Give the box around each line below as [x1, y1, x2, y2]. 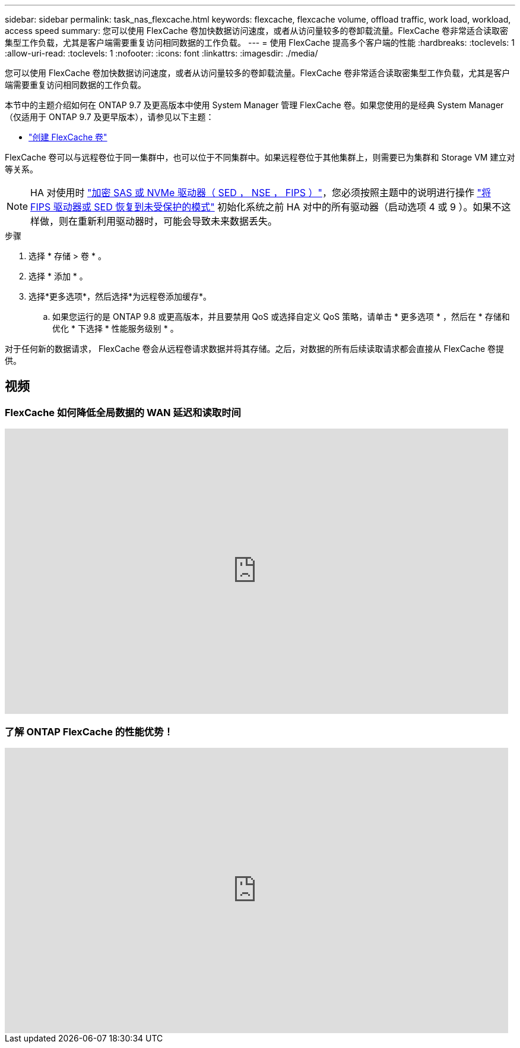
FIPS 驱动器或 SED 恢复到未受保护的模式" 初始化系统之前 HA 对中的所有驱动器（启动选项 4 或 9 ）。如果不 [30, 201, 502, 213]
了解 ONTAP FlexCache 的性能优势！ [5, 725, 173, 738]
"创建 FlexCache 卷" [28, 132, 107, 142]
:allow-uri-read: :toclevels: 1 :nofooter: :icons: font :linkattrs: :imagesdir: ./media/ [5, 48, 318, 58]
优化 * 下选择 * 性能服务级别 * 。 [52, 323, 179, 333]
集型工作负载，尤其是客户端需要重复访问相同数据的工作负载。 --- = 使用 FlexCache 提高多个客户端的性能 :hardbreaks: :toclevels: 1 [5, 37, 515, 48]
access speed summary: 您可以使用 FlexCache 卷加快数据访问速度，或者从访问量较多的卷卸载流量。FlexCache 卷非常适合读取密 [5, 26, 509, 36]
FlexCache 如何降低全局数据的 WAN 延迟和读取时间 [5, 406, 241, 418]
